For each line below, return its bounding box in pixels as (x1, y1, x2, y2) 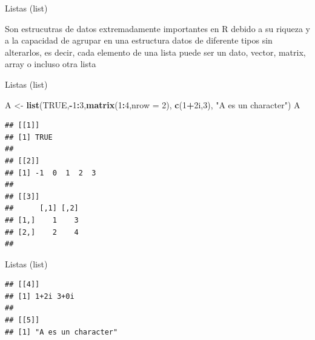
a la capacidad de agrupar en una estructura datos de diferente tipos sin (5, 34, 273, 47)
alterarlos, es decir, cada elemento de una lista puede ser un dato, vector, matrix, (5, 45, 306, 58)
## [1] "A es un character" (5, 327, 118, 336)
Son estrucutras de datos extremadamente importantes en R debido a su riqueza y (5, 22, 310, 34)
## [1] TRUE (5, 132, 53, 142)
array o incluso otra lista (5, 57, 96, 70)
